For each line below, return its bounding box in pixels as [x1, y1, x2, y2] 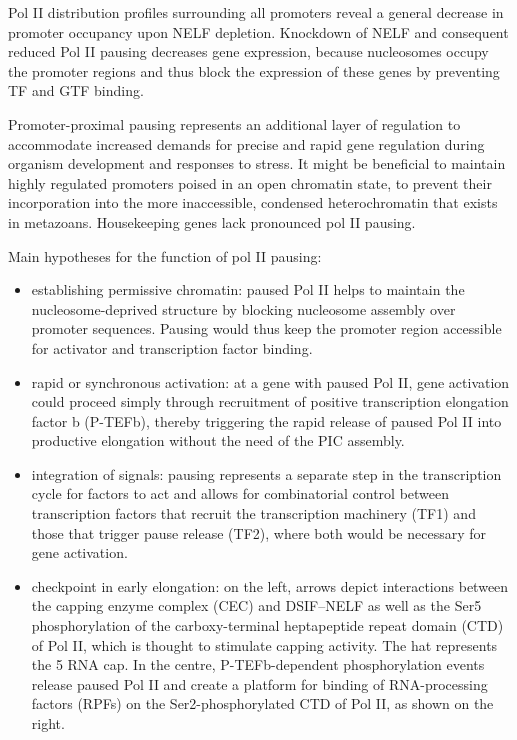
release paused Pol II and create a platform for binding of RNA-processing [31, 673, 488, 694]
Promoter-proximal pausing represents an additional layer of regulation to [8, 113, 461, 134]
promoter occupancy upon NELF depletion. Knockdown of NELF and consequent [8, 21, 509, 42]
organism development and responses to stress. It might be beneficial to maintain [8, 153, 506, 174]
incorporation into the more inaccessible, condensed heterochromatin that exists [8, 192, 498, 213]
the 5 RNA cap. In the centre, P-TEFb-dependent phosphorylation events [31, 654, 485, 675]
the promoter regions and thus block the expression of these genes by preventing [8, 60, 500, 81]
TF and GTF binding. [8, 80, 144, 101]
